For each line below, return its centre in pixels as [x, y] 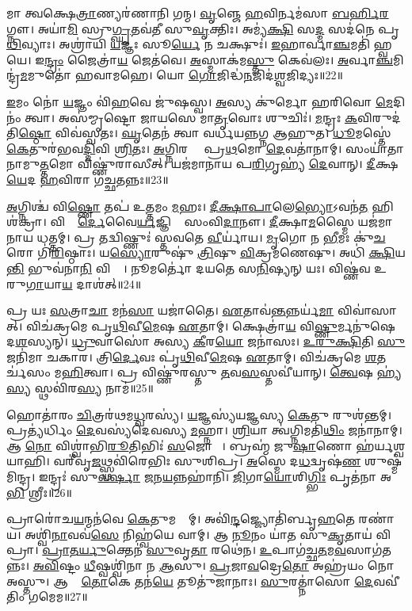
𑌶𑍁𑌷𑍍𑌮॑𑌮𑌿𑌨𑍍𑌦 [383, 461]
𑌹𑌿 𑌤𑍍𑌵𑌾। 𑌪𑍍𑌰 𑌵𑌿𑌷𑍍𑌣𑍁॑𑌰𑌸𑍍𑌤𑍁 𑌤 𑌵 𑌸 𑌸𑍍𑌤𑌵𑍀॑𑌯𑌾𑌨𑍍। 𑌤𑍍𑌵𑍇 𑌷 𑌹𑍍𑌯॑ [231, 372]
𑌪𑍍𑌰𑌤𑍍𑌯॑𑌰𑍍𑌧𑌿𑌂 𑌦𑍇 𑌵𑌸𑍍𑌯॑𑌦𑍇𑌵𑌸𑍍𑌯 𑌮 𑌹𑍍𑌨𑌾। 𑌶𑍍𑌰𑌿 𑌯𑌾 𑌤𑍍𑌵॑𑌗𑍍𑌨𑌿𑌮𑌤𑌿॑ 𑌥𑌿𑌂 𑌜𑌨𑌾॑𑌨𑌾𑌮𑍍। [204, 430]
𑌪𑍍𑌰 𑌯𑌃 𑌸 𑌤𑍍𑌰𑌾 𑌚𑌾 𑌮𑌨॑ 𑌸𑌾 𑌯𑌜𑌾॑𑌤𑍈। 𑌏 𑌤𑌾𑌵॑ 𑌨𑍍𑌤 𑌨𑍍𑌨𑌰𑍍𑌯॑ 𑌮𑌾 [170, 310]
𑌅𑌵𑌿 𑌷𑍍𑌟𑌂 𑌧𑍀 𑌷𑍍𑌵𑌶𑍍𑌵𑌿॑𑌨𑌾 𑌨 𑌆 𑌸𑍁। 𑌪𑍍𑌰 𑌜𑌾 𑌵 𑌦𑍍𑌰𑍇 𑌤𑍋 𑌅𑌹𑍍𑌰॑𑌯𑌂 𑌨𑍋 [214, 565]
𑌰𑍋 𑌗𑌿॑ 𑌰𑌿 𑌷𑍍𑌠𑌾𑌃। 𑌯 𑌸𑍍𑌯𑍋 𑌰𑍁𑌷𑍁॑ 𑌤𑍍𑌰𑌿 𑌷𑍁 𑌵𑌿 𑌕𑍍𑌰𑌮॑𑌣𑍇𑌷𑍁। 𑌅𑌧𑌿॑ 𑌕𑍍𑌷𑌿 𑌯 [206, 252]
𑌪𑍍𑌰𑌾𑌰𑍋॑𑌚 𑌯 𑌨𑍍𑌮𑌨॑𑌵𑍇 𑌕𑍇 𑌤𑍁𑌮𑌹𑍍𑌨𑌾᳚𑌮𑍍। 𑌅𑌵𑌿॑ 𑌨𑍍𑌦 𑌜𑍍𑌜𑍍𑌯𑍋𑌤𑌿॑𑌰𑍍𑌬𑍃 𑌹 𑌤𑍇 [181, 519]
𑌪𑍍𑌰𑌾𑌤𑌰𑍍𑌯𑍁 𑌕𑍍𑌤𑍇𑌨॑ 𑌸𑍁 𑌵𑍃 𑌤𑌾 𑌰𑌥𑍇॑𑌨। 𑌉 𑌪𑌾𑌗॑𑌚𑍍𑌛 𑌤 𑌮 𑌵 [194, 550]
